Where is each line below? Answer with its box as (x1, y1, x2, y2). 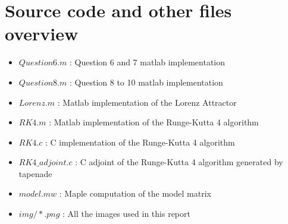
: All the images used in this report (62, 207, 190, 220)
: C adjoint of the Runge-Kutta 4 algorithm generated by (75, 156, 283, 168)
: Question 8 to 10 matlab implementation (69, 75, 223, 88)
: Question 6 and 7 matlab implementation (69, 56, 226, 68)
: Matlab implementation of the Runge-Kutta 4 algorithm (49, 116, 259, 128)
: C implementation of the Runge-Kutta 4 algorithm (45, 135, 235, 148)
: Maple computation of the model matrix (59, 187, 211, 200)
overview (5, 21, 79, 46)
